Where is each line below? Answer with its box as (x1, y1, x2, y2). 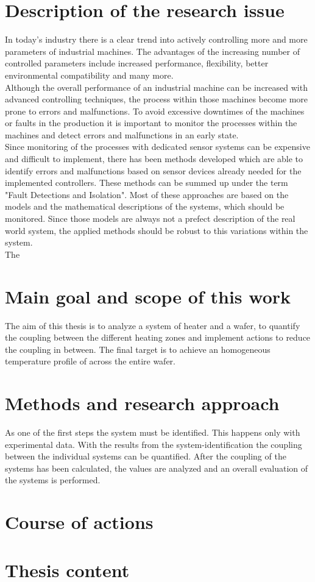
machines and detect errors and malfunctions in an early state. (5, 128, 239, 141)
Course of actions (5, 509, 154, 534)
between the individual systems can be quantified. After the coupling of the (5, 450, 286, 463)
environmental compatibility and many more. (5, 68, 174, 81)
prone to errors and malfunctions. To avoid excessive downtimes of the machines (5, 104, 305, 117)
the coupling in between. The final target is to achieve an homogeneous (5, 342, 271, 355)
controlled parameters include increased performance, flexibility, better (5, 57, 269, 69)
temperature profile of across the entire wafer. (5, 355, 175, 367)
